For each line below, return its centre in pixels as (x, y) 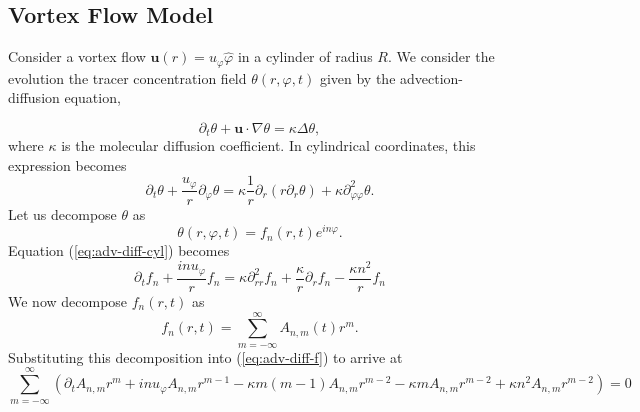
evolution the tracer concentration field (127, 77)
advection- (432, 77)
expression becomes (67, 164)
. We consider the (441, 56)
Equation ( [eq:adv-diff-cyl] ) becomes (119, 250)
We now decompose (68, 300)
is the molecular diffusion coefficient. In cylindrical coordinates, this (268, 145)
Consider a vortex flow (77, 56)
